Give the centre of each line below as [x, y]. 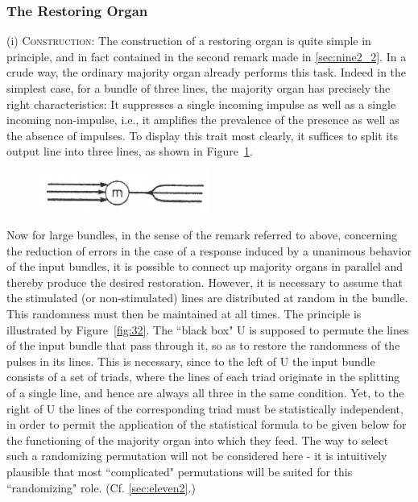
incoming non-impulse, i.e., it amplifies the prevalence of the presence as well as [203, 120]
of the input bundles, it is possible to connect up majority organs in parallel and [205, 266]
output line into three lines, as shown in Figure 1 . [130, 151]
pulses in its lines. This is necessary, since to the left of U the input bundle [191, 361]
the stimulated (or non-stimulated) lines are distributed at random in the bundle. [207, 298]
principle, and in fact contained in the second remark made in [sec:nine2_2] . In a [207, 56]
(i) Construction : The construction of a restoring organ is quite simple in [189, 41]
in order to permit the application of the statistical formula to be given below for [207, 424]
